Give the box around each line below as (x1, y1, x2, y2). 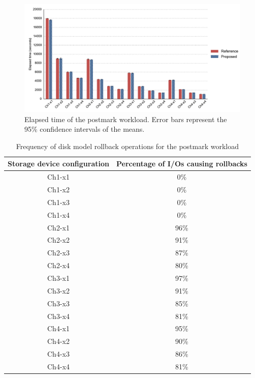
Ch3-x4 (47, 310, 70, 321)
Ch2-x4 (47, 260, 70, 271)
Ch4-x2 (47, 336, 70, 346)
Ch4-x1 (47, 323, 70, 334)
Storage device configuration (8, 158, 109, 169)
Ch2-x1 (47, 222, 70, 232)
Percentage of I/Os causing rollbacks (116, 158, 247, 169)
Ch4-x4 (47, 361, 70, 371)
